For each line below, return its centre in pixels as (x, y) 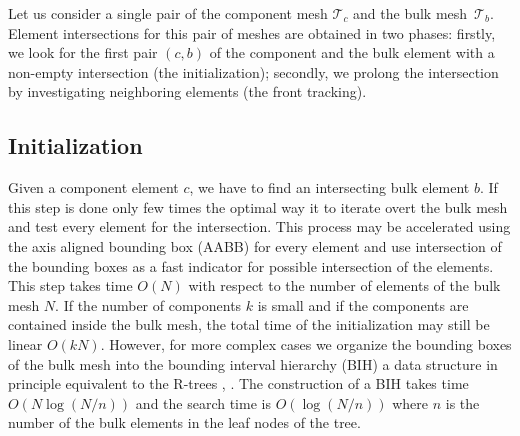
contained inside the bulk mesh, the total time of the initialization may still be (249, 324)
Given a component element (93, 187)
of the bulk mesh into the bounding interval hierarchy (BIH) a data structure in (253, 363)
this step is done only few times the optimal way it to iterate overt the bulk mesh (258, 206)
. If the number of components (148, 304)
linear (25, 343)
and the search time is (203, 402)
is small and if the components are (363, 304)
